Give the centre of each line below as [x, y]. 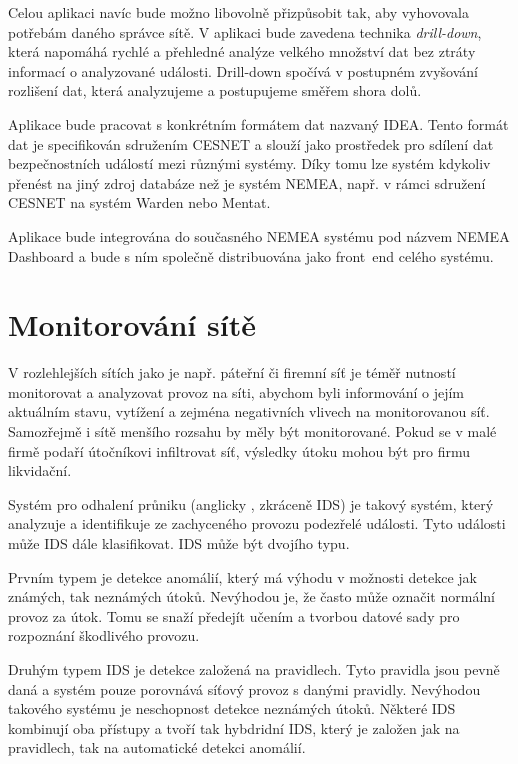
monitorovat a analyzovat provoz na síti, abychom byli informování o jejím [236, 391]
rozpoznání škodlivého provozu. [104, 635]
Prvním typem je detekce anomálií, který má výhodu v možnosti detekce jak [242, 576]
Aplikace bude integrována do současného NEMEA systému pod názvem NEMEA [259, 235]
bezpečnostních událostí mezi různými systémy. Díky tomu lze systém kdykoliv [249, 163]
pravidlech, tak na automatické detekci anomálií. [157, 747]
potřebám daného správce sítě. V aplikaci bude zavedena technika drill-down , [245, 31]
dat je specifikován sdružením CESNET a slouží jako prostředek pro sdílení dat [251, 143]
